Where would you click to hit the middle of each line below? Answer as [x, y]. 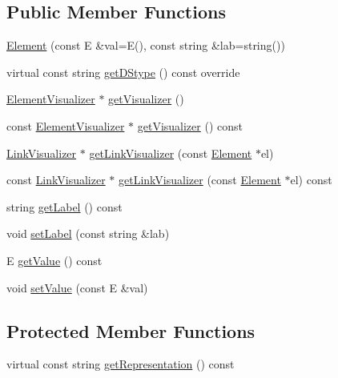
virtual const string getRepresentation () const [121, 364]
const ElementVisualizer [66, 125]
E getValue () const [54, 260]
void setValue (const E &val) [77, 287]
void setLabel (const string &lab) [88, 233]
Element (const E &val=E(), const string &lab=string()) [146, 45]
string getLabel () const [64, 206]
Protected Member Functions [131, 330]
